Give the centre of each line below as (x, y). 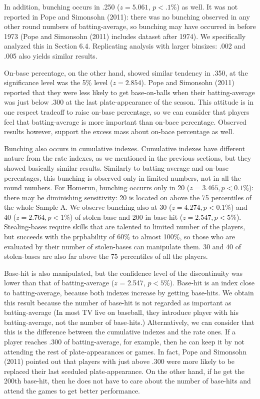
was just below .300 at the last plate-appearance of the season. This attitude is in (129, 102)
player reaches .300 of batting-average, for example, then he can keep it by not (124, 341)
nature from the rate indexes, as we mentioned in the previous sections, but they (128, 158)
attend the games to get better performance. (72, 390)
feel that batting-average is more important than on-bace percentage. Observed (125, 121)
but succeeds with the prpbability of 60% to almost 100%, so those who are (120, 237)
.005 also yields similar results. (51, 55)
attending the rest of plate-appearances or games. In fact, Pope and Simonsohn (125, 351)
